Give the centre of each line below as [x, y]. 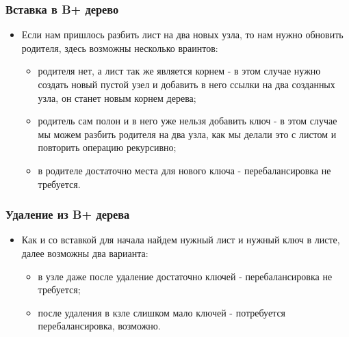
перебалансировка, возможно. [99, 326]
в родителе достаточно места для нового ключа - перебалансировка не [184, 170]
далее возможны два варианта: [85, 253]
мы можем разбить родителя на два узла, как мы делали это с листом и [187, 134]
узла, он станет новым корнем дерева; [117, 97]
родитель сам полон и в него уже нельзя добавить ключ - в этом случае [188, 121]
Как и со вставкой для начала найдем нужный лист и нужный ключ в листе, [181, 240]
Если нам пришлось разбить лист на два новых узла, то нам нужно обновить [182, 35]
